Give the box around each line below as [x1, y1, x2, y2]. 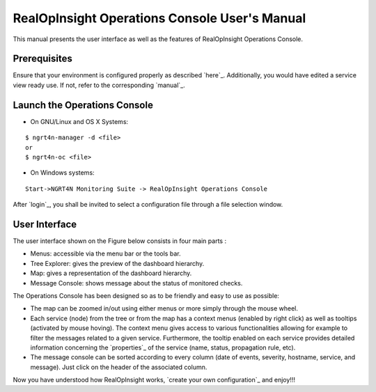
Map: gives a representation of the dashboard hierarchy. [30, 269, 192, 278]
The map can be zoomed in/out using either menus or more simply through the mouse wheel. [30, 304, 299, 313]
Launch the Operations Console [13, 99, 153, 111]
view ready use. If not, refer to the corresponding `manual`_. [13, 81, 186, 89]
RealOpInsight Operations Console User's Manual [13, 10, 306, 26]
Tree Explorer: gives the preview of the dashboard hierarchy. [30, 259, 205, 267]
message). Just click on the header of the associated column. [30, 363, 207, 371]
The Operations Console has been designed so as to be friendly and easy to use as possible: [13, 291, 280, 299]
